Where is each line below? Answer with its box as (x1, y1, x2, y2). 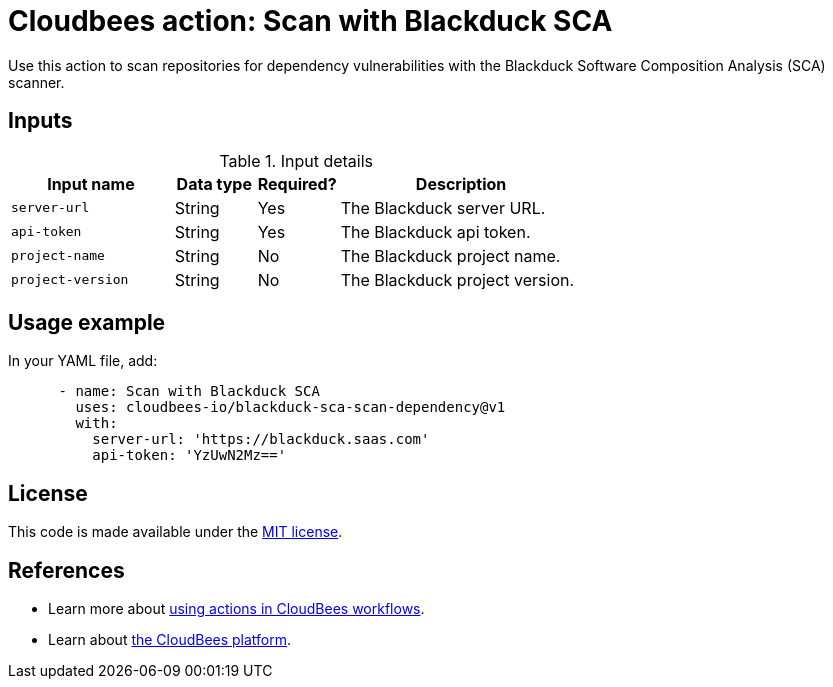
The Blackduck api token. (340, 221, 531, 242)
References (8, 557, 125, 583)
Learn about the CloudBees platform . (48, 631, 292, 649)
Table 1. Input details (219, 150, 374, 171)
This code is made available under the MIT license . (8, 523, 343, 541)
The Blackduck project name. (340, 245, 561, 266)
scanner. (8, 73, 65, 91)
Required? (257, 173, 337, 194)
